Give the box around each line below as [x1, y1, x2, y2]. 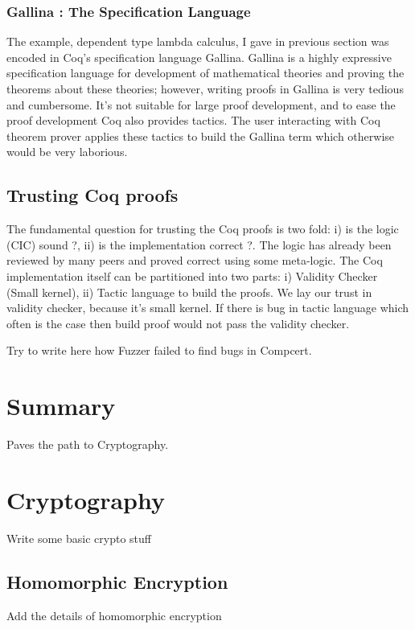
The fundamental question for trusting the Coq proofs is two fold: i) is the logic [6, 220, 399, 237]
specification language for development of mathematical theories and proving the [6, 64, 405, 81]
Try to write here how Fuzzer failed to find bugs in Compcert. [6, 342, 312, 359]
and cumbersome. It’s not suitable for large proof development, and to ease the [6, 96, 396, 113]
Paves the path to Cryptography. [6, 436, 169, 453]
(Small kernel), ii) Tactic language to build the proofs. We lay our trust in [6, 283, 372, 300]
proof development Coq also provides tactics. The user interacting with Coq [6, 112, 380, 129]
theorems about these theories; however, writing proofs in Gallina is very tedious [6, 80, 404, 97]
